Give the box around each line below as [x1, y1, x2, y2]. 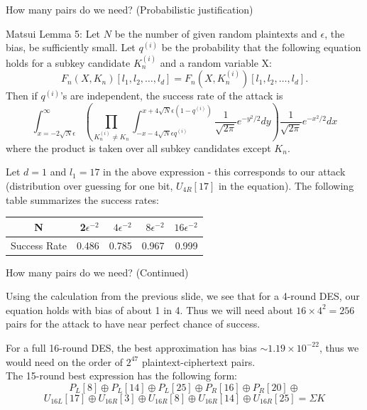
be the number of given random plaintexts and [114, 26, 317, 41]
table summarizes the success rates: [6, 192, 159, 207]
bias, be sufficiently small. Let [6, 40, 136, 55]
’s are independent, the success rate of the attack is [60, 88, 283, 103]
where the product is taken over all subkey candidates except [6, 140, 271, 155]
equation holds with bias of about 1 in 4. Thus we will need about [6, 302, 293, 317]
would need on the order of [6, 354, 123, 369]
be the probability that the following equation [161, 40, 361, 55]
